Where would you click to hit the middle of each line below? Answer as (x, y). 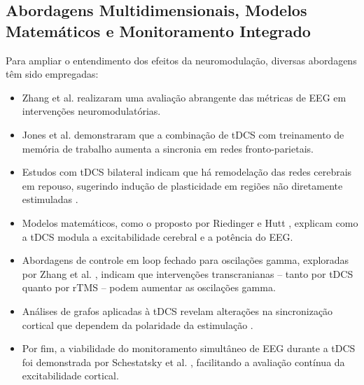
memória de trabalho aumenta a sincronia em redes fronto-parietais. (168, 148)
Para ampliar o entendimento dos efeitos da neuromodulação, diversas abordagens (181, 60)
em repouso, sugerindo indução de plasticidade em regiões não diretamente (182, 185)
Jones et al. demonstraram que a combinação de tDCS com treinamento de (183, 134)
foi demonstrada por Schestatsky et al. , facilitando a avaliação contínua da (183, 362)
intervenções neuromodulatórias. (91, 111)
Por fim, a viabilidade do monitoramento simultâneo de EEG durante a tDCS (189, 348)
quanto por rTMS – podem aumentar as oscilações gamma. (149, 287)
